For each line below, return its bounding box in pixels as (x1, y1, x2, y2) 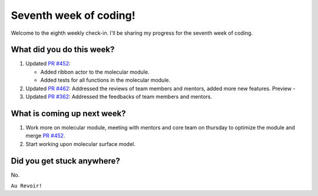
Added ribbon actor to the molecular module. (40, 68, 150, 75)
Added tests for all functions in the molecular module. (40, 77, 171, 84)
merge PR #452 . (25, 132, 65, 139)
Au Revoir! (11, 182, 42, 189)
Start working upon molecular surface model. (25, 140, 135, 147)
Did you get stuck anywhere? (11, 156, 121, 166)
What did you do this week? (11, 45, 115, 55)
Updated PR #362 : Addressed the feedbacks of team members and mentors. (25, 93, 213, 100)
